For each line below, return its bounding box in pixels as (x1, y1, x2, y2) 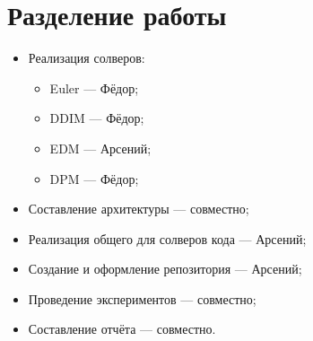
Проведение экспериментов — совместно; (28, 289, 256, 308)
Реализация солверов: (28, 48, 145, 67)
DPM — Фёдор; (49, 169, 139, 188)
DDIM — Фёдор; (49, 109, 144, 127)
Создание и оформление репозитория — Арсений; (28, 259, 302, 278)
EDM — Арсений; (49, 138, 152, 157)
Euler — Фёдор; (49, 78, 139, 97)
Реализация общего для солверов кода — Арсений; (28, 229, 307, 248)
